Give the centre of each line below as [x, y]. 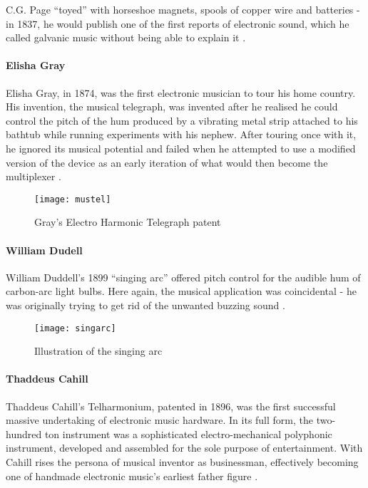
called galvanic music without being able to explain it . [126, 37]
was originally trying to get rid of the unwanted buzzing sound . [145, 305]
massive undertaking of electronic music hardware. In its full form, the [160, 420]
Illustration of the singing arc [98, 351]
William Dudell [44, 250]
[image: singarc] [75, 328]
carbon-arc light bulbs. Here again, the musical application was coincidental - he [181, 291]
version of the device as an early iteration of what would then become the [167, 162]
